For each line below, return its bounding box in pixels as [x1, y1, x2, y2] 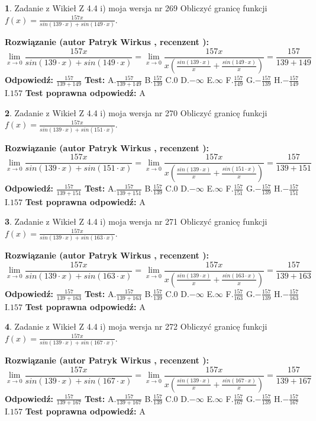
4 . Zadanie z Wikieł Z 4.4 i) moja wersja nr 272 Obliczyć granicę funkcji [5, 320, 267, 333]
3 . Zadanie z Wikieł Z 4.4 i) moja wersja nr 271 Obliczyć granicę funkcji [5, 215, 267, 228]
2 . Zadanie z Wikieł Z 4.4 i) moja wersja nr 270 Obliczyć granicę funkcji [5, 106, 267, 119]
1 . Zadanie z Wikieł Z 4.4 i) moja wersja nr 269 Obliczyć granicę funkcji [5, 2, 267, 14]
